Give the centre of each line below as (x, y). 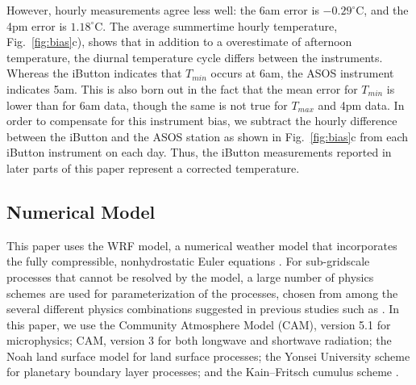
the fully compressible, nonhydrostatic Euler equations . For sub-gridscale (188, 261)
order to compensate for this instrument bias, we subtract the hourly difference (202, 121)
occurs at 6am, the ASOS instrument (302, 73)
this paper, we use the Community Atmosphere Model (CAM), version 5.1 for (199, 324)
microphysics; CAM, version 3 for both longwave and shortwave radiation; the (199, 340)
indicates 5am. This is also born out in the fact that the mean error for (182, 88)
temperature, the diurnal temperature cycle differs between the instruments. (195, 57)
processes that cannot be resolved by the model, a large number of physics (190, 276)
